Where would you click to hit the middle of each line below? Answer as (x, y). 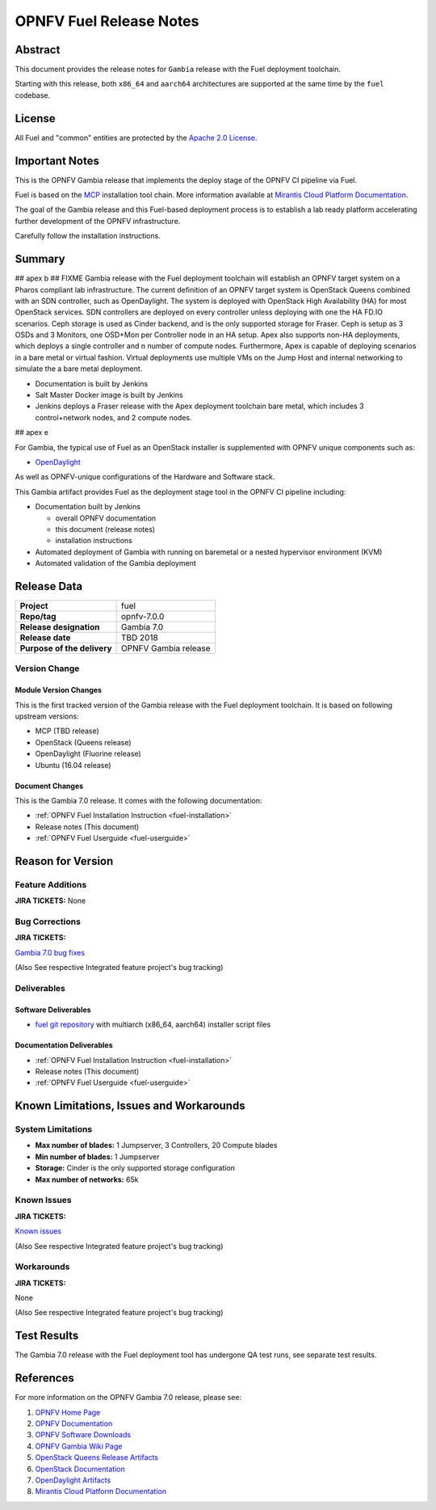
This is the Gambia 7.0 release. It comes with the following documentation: (138, 800)
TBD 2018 (140, 638)
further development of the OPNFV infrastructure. (98, 221)
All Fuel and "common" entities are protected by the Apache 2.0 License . (136, 137)
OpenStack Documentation (80, 1469)
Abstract (38, 50)
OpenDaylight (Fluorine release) (88, 754)
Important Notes (57, 160)
